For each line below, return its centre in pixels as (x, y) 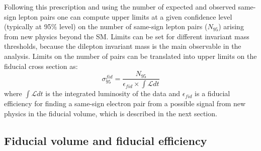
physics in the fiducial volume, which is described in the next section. (111, 113)
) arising (231, 26)
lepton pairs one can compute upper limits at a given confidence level (125, 16)
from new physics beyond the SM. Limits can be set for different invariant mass (127, 36)
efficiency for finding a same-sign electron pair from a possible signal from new (125, 103)
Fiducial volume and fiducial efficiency (106, 140)
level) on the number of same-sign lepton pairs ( (134, 26)
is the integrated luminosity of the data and (113, 93)
